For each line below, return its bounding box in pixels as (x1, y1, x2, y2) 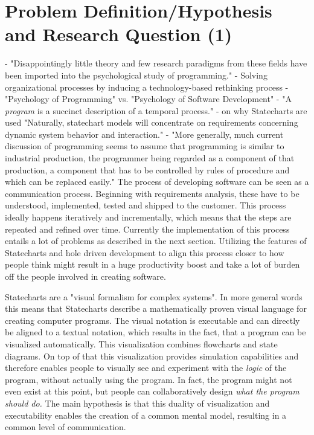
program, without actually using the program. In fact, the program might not (5, 373, 292, 385)
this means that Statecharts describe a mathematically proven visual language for (5, 302, 307, 315)
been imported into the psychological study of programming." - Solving (5, 68, 268, 81)
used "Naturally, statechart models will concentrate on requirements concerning (5, 116, 298, 129)
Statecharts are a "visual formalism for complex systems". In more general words (5, 290, 303, 303)
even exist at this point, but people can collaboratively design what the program (5, 385, 300, 398)
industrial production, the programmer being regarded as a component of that (5, 152, 295, 164)
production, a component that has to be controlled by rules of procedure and (5, 163, 290, 176)
